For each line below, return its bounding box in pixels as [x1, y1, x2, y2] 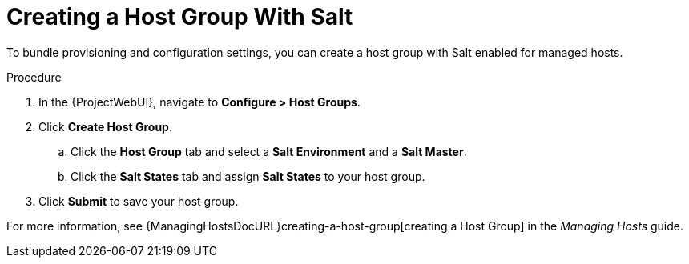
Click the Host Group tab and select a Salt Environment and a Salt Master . [71, 144, 467, 158]
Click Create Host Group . [38, 119, 172, 134]
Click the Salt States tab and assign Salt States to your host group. [71, 169, 425, 183]
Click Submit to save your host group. [38, 194, 239, 208]
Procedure [6, 70, 62, 84]
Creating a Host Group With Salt [6, 3, 353, 30]
